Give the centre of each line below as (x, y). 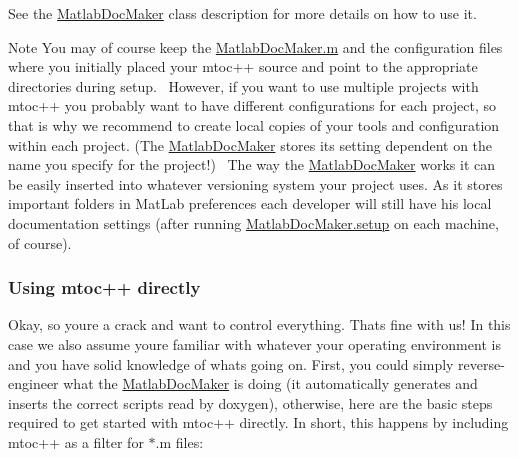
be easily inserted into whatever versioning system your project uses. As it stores (255, 183)
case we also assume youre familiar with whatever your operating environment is (254, 343)
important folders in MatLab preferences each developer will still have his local (250, 203)
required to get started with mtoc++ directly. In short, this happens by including (258, 422)
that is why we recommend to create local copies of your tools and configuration (254, 124)
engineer (33, 383)
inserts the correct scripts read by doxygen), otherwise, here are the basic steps (250, 402)
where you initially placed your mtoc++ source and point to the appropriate (243, 66)
